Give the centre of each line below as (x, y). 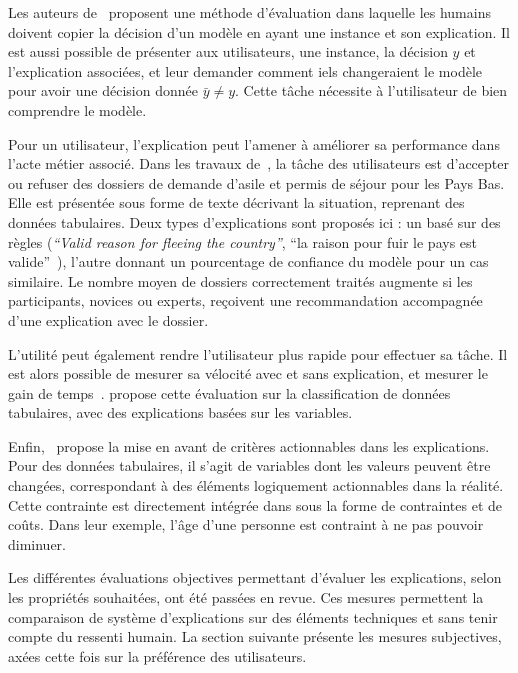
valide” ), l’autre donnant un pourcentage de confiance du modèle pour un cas (248, 261)
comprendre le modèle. (77, 109)
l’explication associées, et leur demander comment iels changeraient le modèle (245, 70)
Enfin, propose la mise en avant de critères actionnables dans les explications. (249, 445)
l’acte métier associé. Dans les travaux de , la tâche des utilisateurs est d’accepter (258, 163)
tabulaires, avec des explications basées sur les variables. (180, 412)
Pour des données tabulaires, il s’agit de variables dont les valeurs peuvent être (249, 465)
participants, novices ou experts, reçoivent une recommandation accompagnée (245, 300)
